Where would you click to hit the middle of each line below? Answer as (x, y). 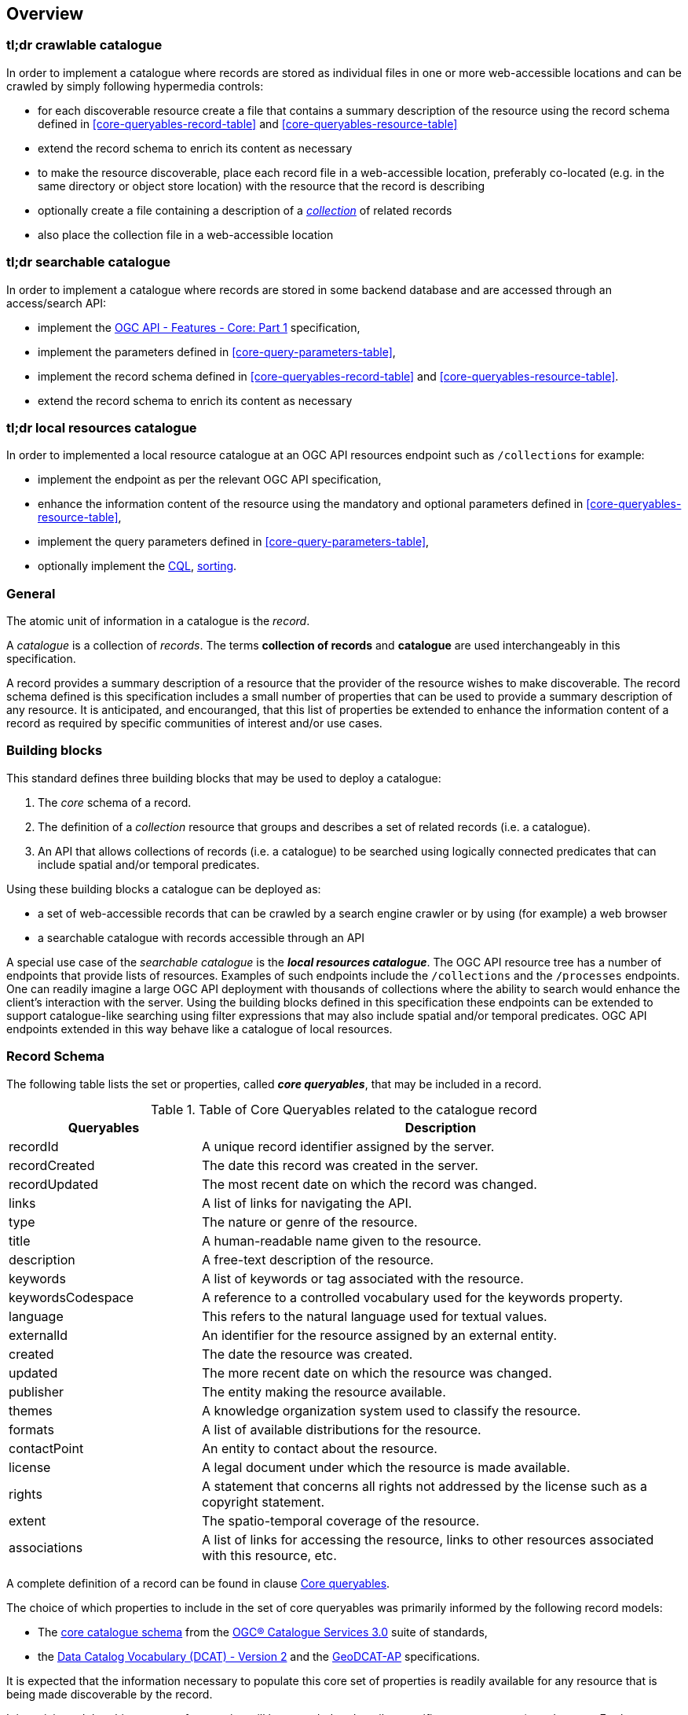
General (31, 593)
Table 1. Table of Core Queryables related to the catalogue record (344, 1109)
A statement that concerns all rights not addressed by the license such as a (424, 1486)
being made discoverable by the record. (110, 1694)
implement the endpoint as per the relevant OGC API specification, (210, 480)
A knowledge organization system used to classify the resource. (391, 1410)
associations (46, 1547)
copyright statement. (263, 1502)
